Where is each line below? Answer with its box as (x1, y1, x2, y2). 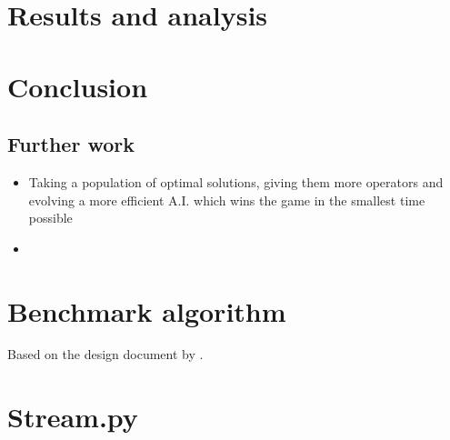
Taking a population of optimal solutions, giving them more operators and (28, 172, 444, 191)
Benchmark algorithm (7, 292, 286, 329)
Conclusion (7, 67, 148, 105)
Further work (7, 130, 135, 158)
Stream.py (7, 398, 138, 435)
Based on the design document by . (7, 345, 204, 364)
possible (28, 208, 73, 227)
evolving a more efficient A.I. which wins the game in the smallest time (28, 190, 425, 209)
